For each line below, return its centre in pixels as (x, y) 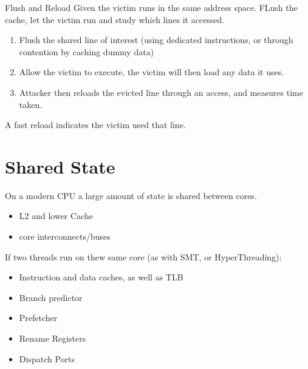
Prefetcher (38, 318)
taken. (31, 104)
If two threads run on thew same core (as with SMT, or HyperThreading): (143, 256)
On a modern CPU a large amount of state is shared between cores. (131, 195)
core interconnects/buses (65, 236)
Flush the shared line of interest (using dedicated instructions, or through (156, 40)
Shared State (60, 166)
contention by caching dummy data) (87, 51)
